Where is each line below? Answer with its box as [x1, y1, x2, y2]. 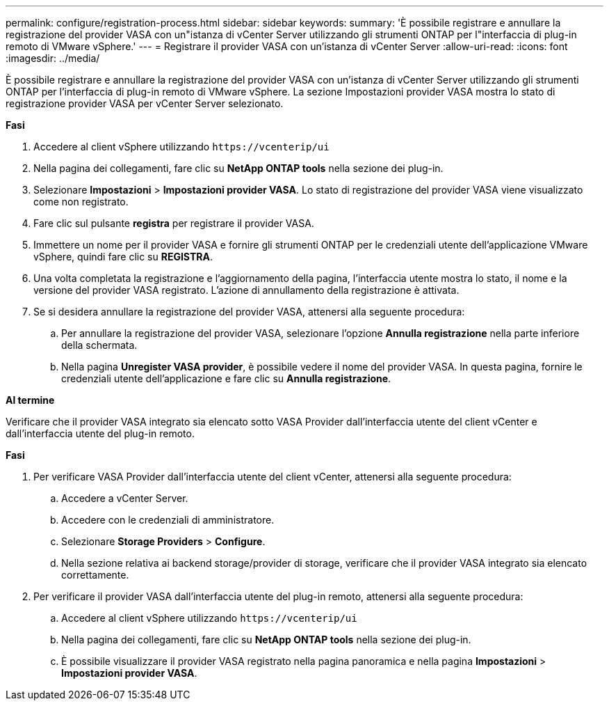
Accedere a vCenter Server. [61, 492, 188, 504]
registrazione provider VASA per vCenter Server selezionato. [6, 97, 284, 109]
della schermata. [61, 339, 138, 351]
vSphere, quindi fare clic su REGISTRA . [33, 251, 213, 262]
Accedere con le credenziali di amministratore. [61, 514, 275, 526]
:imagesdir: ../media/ [6, 52, 100, 64]
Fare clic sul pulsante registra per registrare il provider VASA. [33, 217, 314, 229]
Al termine [6, 394, 55, 406]
